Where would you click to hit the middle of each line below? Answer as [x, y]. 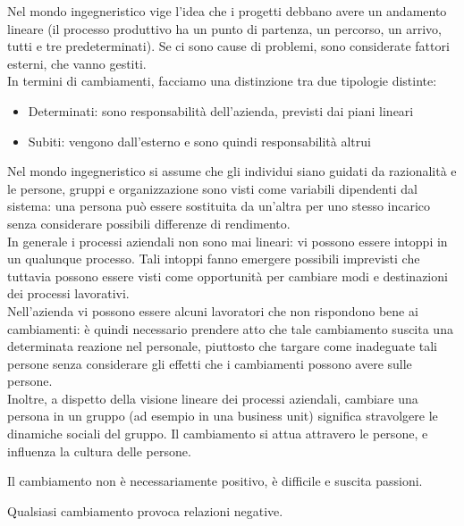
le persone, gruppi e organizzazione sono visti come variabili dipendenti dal [212, 188]
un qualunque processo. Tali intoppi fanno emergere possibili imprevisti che [214, 259]
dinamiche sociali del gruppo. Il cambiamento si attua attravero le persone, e [218, 434]
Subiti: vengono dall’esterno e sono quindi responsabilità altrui [199, 141]
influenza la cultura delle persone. [99, 451]
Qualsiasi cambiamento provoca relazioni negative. [145, 510]
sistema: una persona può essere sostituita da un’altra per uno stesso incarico [219, 206]
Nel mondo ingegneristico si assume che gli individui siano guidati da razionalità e [232, 171]
